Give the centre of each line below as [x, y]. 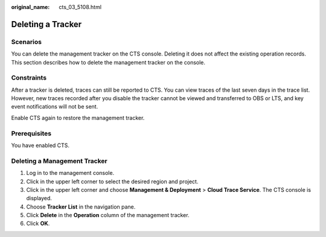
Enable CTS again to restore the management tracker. [78, 118]
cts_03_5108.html [80, 7]
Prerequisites [31, 133]
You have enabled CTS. [40, 145]
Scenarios [27, 42]
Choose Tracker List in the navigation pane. [81, 207]
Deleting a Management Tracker [59, 161]
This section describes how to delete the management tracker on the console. [108, 62]
